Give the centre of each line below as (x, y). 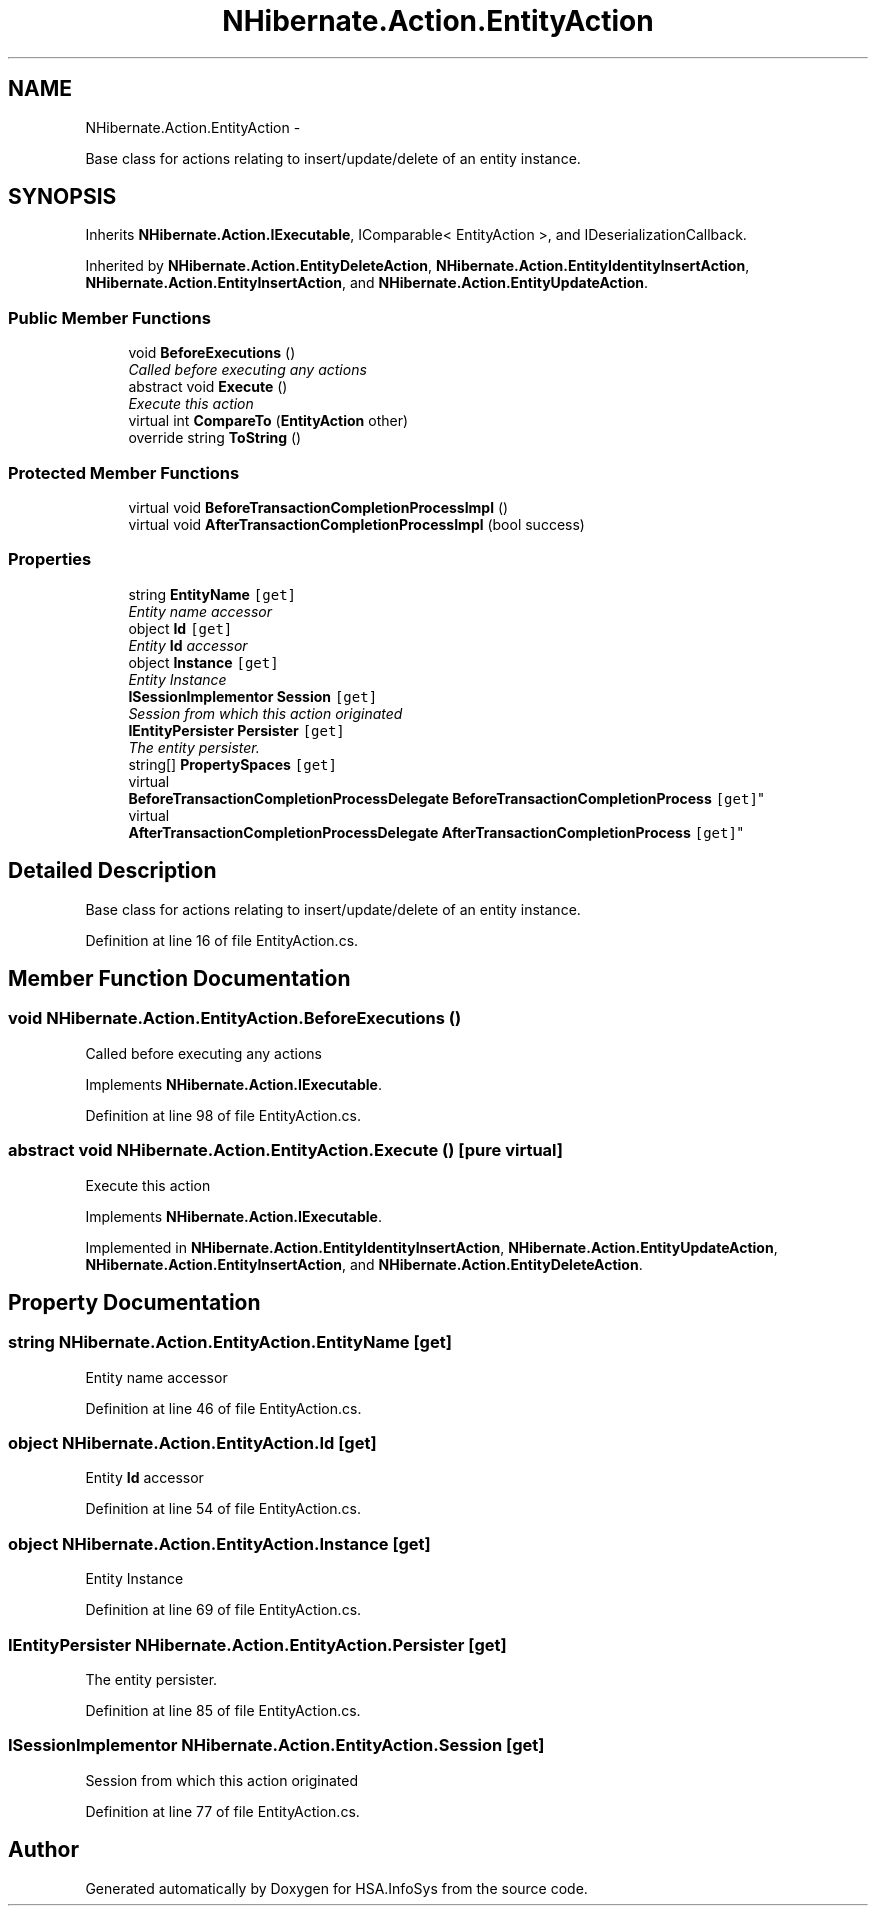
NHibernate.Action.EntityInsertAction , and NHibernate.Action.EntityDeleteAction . (364, 1264)
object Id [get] (180, 628)
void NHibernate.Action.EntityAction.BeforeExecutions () (235, 1018)
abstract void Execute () (208, 387)
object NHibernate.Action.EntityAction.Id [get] (192, 1443)
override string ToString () (215, 438)
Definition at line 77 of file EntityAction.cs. (222, 1811)
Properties (50, 559)
